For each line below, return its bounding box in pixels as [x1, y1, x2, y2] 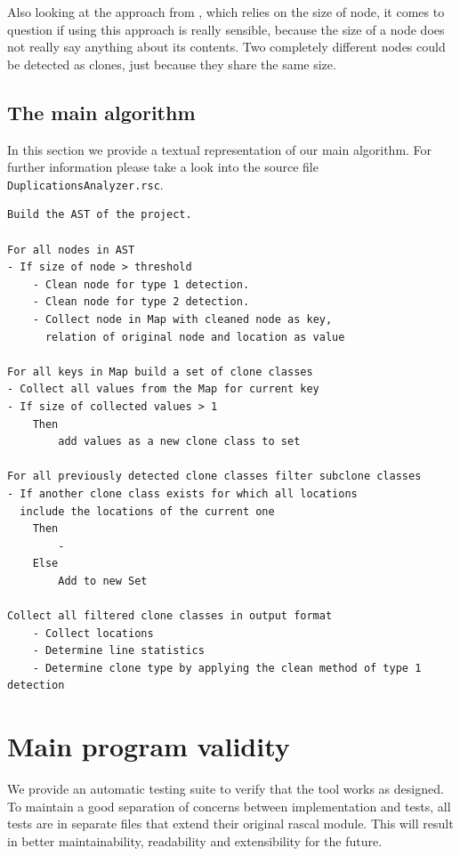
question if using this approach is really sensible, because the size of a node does [7, 20, 445, 38]
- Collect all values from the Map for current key [7, 383, 319, 396]
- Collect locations [32, 626, 154, 640]
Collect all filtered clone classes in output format [7, 610, 333, 623]
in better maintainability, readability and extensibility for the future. [7, 831, 383, 850]
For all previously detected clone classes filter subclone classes [7, 470, 422, 483]
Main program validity [7, 728, 290, 764]
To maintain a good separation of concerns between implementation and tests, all [7, 796, 451, 815]
